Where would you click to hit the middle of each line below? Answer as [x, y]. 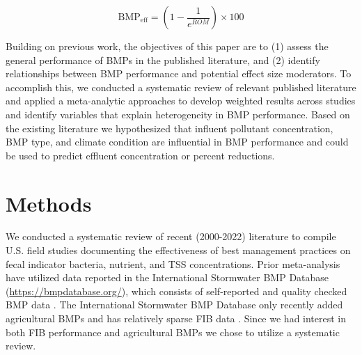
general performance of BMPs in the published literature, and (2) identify [163, 60]
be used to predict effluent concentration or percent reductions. [140, 155]
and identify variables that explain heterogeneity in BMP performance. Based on [178, 114]
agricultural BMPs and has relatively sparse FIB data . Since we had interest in [176, 318]
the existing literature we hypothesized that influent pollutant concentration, [170, 128]
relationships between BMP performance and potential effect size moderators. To [179, 73]
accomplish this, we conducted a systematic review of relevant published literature [181, 87]
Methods [49, 203]
